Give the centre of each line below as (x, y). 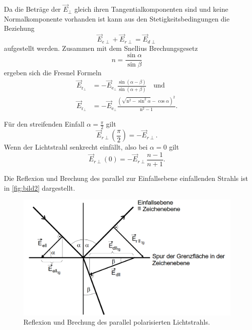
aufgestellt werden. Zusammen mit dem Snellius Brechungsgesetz (101, 48)
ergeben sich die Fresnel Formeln (53, 73)
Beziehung (19, 28)
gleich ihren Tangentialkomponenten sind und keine (151, 9)
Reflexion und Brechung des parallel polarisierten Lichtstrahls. (117, 322)
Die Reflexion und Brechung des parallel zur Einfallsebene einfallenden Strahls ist (126, 178)
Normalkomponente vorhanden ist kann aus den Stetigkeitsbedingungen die (117, 18)
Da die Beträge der (32, 9)
